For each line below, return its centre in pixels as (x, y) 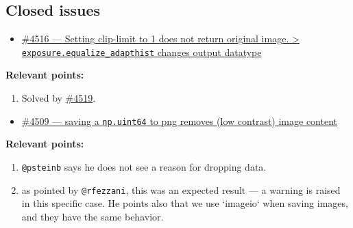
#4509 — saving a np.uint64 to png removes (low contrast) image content (179, 120)
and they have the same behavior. (93, 216)
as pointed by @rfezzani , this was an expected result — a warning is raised (181, 189)
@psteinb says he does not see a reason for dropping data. (144, 166)
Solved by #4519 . (59, 98)
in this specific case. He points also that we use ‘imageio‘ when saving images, (185, 203)
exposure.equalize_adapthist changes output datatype (142, 52)
